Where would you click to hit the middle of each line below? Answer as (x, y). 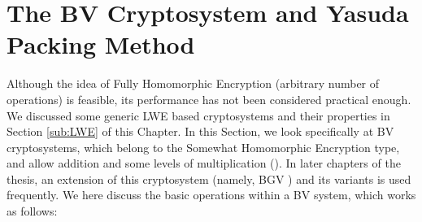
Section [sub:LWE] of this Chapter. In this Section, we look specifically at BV (200, 131)
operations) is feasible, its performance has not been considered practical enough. (209, 99)
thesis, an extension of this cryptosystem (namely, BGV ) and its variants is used (209, 178)
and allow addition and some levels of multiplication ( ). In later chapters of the (204, 163)
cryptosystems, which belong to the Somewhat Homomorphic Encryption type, (203, 147)
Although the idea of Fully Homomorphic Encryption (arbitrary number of (193, 83)
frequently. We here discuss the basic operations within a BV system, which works (211, 195)
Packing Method (101, 44)
